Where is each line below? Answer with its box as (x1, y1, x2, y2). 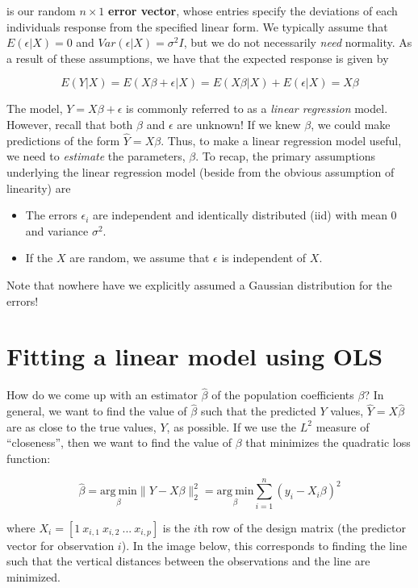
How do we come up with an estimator (6, 386, 198, 403)
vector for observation (6, 536, 115, 553)
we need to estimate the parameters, (6, 148, 186, 165)
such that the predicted (200, 402, 316, 419)
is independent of (221, 249, 307, 266)
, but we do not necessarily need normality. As (183, 34, 412, 51)
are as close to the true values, (6, 418, 157, 435)
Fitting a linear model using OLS (6, 340, 383, 373)
